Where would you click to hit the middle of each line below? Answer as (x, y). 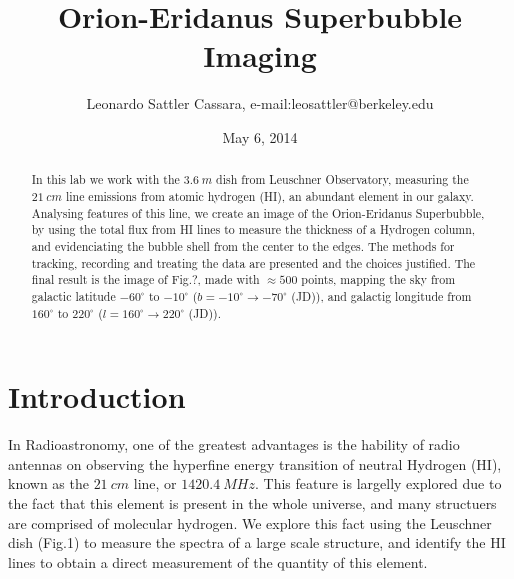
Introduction (97, 396)
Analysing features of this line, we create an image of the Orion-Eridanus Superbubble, (258, 212)
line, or (155, 483)
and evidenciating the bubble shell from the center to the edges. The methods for (243, 245)
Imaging (260, 55)
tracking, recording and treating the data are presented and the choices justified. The (253, 262)
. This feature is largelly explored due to (378, 483)
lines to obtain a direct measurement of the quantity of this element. (218, 561)
